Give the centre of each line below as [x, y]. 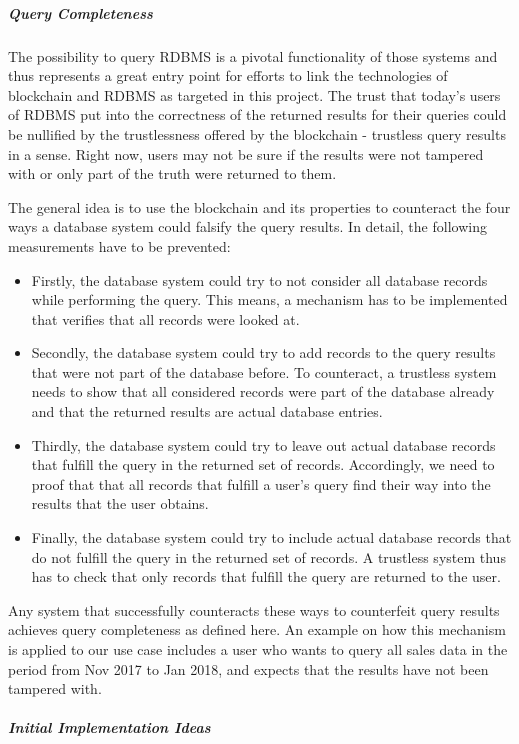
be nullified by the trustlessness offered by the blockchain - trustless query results [257, 133]
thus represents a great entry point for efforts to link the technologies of [228, 75]
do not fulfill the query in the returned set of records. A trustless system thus [268, 556]
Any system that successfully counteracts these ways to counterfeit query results [254, 609]
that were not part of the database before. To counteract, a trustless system [264, 371]
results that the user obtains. [120, 503]
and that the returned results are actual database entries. [207, 411]
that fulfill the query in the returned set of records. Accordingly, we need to [263, 464]
